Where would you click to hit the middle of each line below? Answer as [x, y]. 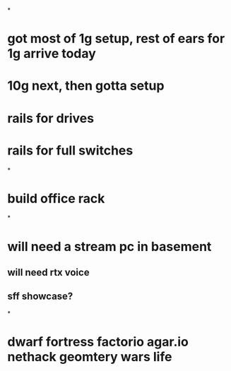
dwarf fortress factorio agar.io [98, 342]
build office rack [56, 199]
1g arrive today [52, 54]
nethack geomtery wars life [90, 357]
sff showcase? [40, 297]
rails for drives [51, 118]
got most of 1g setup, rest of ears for [116, 39]
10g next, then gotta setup [86, 86]
